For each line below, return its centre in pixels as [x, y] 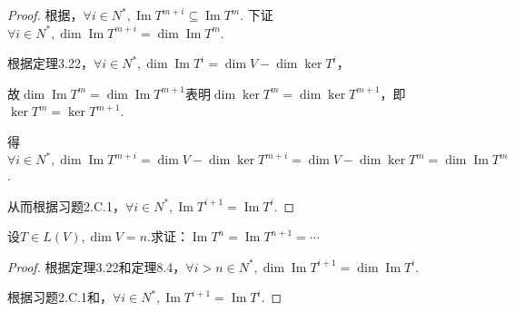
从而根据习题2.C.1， [66, 205]
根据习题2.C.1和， [60, 297]
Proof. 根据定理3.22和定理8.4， [97, 266]
